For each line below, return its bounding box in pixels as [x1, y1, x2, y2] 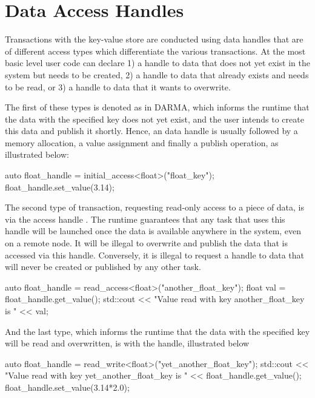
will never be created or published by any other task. [5, 260, 201, 273]
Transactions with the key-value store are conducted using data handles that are [5, 33, 303, 46]
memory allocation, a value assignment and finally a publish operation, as [5, 136, 279, 149]
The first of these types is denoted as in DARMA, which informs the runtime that [5, 101, 310, 113]
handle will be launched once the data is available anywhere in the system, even [5, 224, 302, 237]
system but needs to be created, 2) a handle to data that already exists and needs [5, 68, 309, 81]
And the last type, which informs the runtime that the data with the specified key [5, 325, 310, 337]
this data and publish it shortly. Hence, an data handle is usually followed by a [5, 124, 298, 137]
